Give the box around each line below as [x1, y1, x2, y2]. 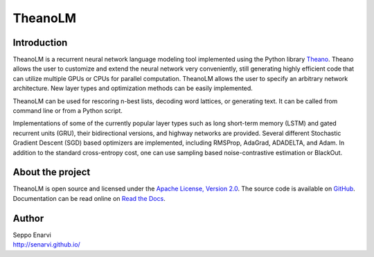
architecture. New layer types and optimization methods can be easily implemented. [12, 84, 253, 93]
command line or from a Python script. [12, 107, 123, 115]
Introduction [12, 37, 68, 48]
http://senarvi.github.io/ [12, 240, 81, 249]
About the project [12, 166, 91, 178]
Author [12, 212, 44, 224]
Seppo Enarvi [12, 231, 51, 239]
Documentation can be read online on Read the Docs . [12, 194, 166, 202]
